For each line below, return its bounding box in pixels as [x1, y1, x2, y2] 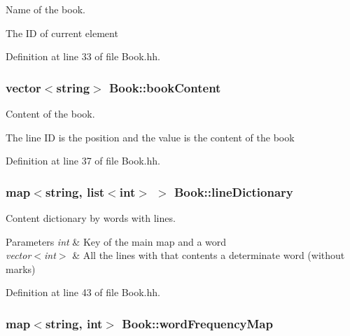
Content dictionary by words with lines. [6, 211, 176, 225]
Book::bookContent [108, 78, 221, 96]
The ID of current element [6, 25, 118, 40]
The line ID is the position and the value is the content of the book [6, 129, 295, 144]
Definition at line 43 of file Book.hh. [6, 285, 160, 300]
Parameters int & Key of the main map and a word [6, 234, 227, 248]
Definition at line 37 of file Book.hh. [6, 153, 160, 168]
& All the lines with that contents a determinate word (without [72, 248, 345, 262]
